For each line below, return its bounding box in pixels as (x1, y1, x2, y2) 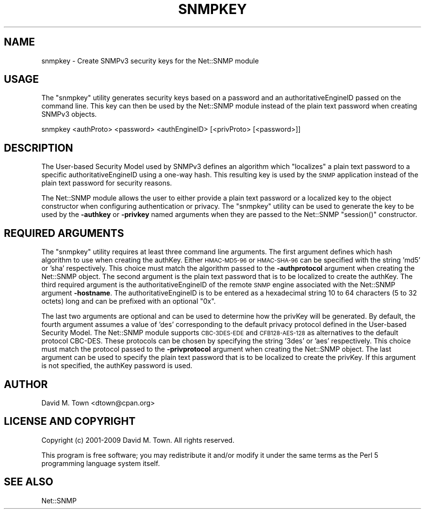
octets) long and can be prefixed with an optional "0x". (41, 297, 216, 306)
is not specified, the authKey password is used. (41, 361, 193, 370)
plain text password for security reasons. (41, 179, 172, 187)
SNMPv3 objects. (41, 110, 97, 119)
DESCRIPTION (4, 141, 73, 154)
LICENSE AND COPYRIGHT (4, 415, 136, 428)
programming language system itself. (41, 459, 160, 467)
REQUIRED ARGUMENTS (4, 227, 124, 239)
